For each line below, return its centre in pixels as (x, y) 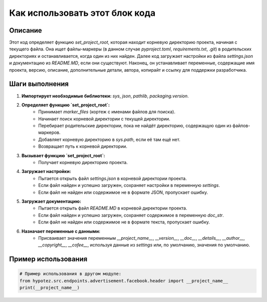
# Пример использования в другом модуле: (70, 274)
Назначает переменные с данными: (61, 231)
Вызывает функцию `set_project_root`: (63, 155)
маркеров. (49, 132)
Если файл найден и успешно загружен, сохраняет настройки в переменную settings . (129, 185)
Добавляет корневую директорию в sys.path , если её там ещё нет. (109, 139)
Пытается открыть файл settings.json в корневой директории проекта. (113, 178)
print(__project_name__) (50, 288)
